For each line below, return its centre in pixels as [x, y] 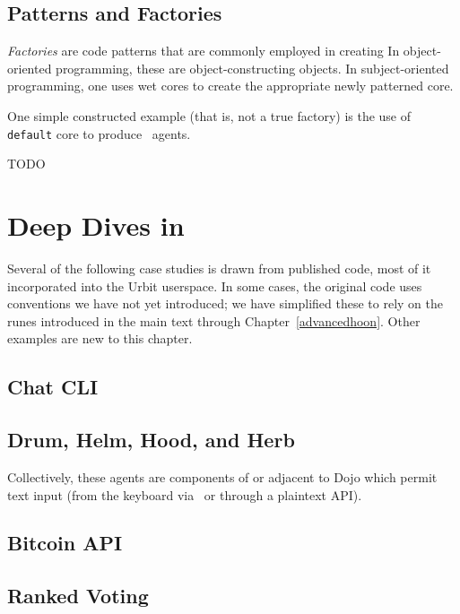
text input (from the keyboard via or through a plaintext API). [185, 494]
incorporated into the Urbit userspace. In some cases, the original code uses [215, 285]
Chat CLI [53, 387]
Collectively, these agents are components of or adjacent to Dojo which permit [222, 476]
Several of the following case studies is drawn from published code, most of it [219, 268]
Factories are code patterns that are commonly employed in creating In [204, 51]
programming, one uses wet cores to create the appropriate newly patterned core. [230, 86]
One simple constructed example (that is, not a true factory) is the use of [209, 115]
